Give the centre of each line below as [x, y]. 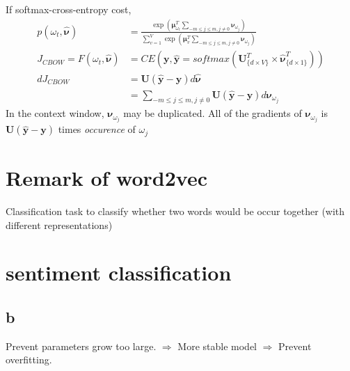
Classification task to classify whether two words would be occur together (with [175, 211]
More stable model [217, 346]
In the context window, [55, 113]
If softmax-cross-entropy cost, [69, 9]
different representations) [59, 224]
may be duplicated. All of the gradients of [213, 113]
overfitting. [29, 360]
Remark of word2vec [106, 178]
